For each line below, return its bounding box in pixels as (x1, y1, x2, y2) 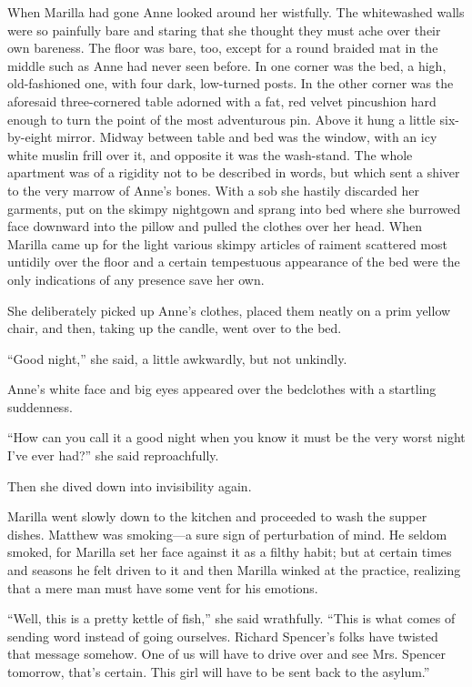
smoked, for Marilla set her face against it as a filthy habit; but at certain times (7, 542, 452, 561)
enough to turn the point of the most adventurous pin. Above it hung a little (7, 109, 436, 128)
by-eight (7, 127, 53, 146)
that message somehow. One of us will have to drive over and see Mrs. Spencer (7, 644, 446, 663)
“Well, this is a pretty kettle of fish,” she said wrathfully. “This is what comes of (7, 609, 456, 628)
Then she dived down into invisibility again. (7, 476, 252, 495)
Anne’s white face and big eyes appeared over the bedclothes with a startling (7, 379, 437, 399)
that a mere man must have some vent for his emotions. (7, 578, 318, 597)
